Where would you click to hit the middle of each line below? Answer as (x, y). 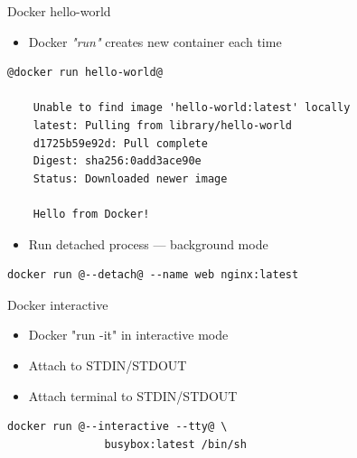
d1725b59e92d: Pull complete (120, 143)
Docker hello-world (59, 11)
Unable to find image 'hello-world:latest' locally (192, 108)
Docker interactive (58, 304)
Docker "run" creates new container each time (155, 41)
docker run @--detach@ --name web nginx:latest (153, 275)
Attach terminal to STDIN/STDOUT (133, 395)
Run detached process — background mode (148, 243)
